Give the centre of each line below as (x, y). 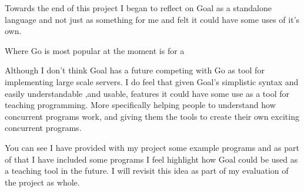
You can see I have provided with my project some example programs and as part (152, 147)
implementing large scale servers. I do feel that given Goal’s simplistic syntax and (152, 81)
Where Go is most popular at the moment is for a (95, 50)
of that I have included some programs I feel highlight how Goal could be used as (151, 159)
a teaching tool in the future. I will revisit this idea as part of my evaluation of (147, 171)
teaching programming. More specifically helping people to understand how (140, 105)
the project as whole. (42, 182)
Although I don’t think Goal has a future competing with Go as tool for (135, 70)
